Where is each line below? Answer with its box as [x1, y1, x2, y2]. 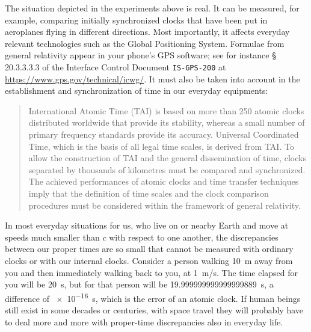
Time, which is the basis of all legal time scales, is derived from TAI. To [28, 140, 294, 152]
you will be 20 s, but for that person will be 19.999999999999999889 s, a [5, 278, 274, 290]
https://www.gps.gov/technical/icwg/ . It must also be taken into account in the [5, 72, 300, 85]
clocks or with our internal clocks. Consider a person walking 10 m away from [5, 254, 293, 266]
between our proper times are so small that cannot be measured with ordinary [5, 242, 294, 255]
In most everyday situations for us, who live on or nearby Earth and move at [5, 219, 289, 232]
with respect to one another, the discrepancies [109, 230, 279, 243]
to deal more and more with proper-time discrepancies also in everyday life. [5, 315, 283, 328]
